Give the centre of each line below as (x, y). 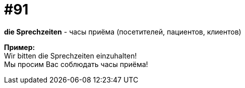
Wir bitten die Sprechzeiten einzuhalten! (71, 55)
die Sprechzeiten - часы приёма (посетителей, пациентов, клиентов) (123, 31)
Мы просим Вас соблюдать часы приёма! (76, 64)
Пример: (20, 47)
